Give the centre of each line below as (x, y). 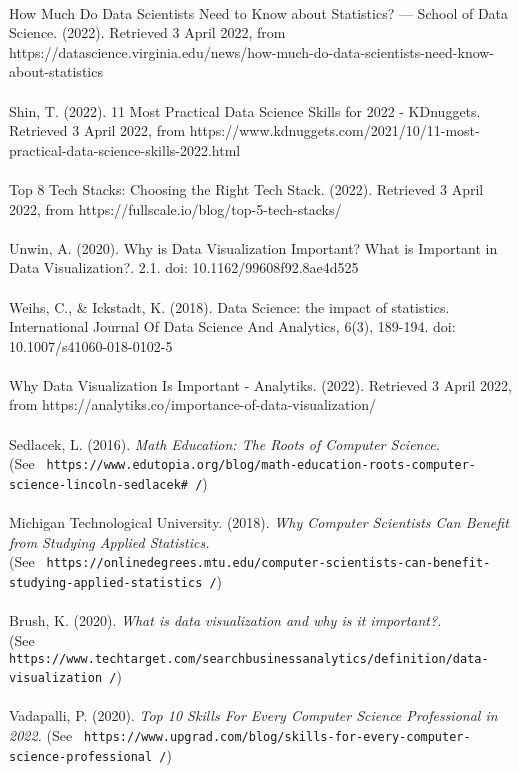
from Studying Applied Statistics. (109, 541)
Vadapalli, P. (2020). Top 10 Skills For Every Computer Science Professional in (253, 715)
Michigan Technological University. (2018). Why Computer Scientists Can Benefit (259, 522)
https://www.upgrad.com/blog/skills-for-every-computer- (277, 737)
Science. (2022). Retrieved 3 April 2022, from (147, 32)
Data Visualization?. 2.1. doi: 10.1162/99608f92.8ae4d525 (184, 267)
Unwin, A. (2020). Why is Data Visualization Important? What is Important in (253, 247)
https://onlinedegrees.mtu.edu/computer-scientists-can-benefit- (268, 563)
